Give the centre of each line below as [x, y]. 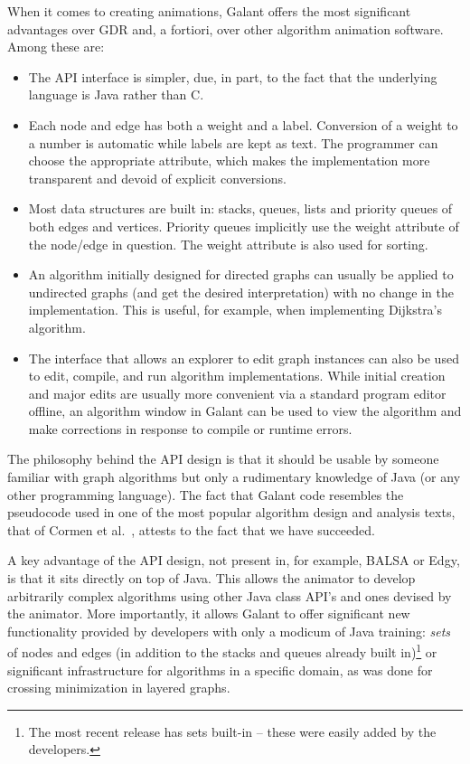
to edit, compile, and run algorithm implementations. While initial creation [237, 376]
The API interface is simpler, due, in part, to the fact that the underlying [233, 76]
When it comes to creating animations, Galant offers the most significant [209, 11]
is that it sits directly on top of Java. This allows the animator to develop [211, 578]
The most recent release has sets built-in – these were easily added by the [232, 731]
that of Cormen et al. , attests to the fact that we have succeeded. [191, 529]
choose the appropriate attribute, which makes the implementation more [229, 160]
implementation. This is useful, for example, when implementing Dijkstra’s [235, 310]
